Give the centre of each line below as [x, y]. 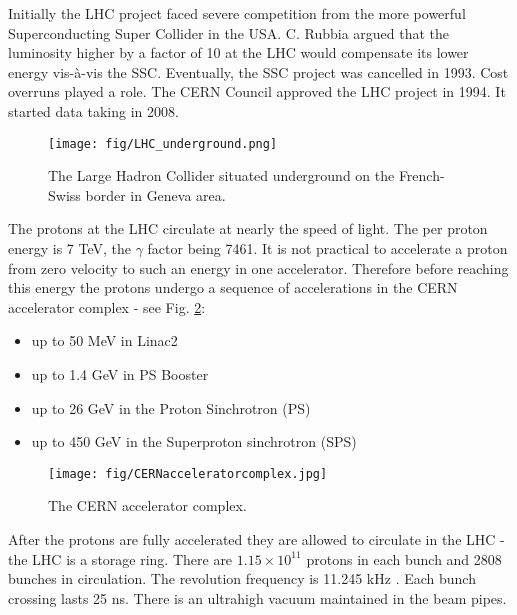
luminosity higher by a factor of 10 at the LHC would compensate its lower [238, 52]
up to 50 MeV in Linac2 [104, 340]
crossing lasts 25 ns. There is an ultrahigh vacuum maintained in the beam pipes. [257, 597]
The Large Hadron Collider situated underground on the [221, 175]
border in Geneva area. [155, 194]
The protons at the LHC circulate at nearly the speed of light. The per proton [248, 228]
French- [421, 175]
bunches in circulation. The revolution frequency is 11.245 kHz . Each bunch [242, 578]
